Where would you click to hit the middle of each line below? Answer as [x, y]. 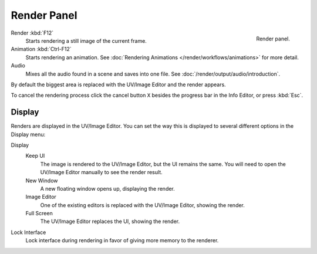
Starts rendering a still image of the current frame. [86, 40]
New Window [42, 180]
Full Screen [39, 214]
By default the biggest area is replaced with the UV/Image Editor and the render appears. [118, 84]
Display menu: [28, 134]
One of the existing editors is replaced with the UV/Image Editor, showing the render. [142, 205]
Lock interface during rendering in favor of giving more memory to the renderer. [122, 241]
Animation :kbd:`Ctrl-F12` [41, 49]
